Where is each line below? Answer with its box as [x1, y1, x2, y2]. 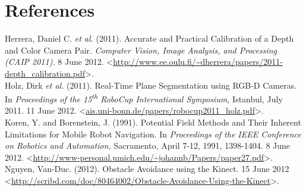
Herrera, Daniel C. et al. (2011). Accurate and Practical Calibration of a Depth [5, 32, 294, 45]
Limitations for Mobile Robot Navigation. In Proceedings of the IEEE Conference [5, 127, 301, 140]
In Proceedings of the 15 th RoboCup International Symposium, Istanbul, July [5, 91, 283, 105]
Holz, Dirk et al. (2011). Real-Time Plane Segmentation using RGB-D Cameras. [5, 79, 297, 91]
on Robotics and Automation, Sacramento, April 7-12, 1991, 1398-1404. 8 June [5, 139, 291, 152]
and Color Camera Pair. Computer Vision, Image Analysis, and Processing [5, 43, 277, 56]
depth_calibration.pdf [5, 67, 86, 79]
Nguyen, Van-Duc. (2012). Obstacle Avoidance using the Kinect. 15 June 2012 [5, 162, 289, 175]
